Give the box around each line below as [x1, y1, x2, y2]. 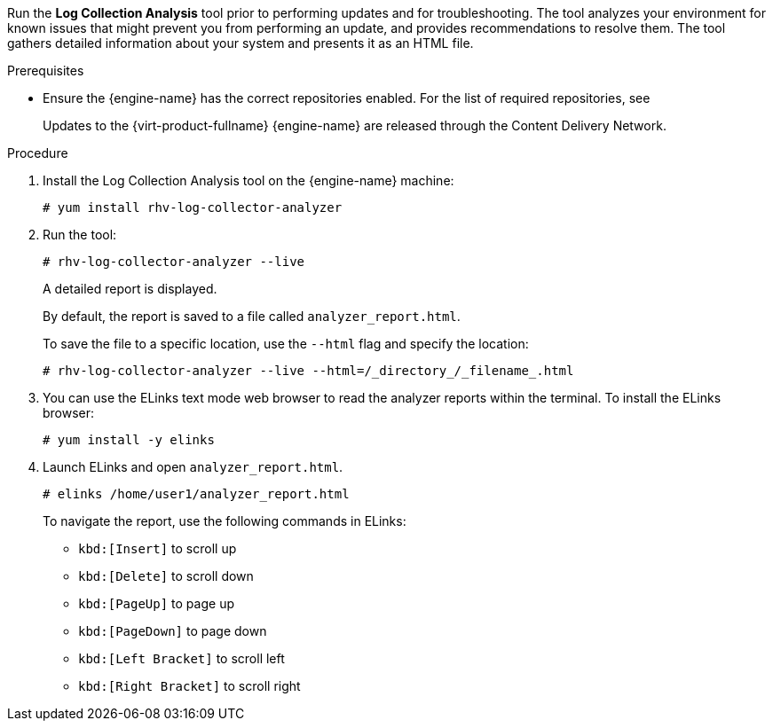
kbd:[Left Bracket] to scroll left [78, 651, 285, 666]
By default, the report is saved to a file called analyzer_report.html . [43, 309, 461, 324]
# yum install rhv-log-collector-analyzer [43, 200, 343, 215]
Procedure [7, 145, 68, 160]
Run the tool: [43, 227, 117, 242]
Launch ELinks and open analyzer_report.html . [43, 459, 343, 474]
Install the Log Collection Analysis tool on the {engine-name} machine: [43, 173, 454, 188]
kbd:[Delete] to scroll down [78, 568, 254, 583]
